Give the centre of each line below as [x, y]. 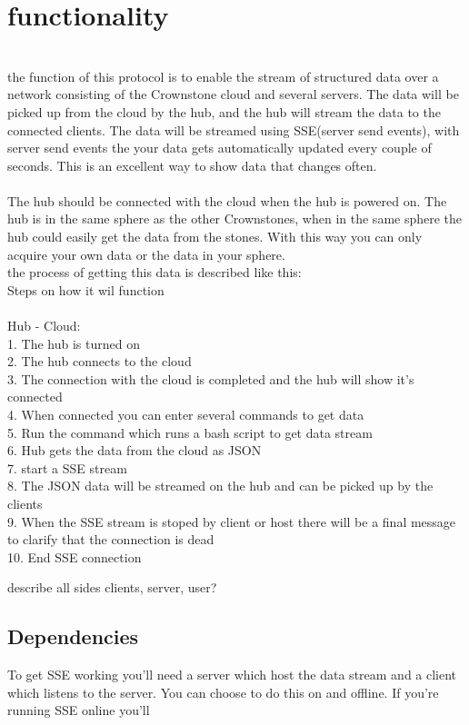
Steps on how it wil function [86, 289]
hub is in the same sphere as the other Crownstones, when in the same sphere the [235, 218]
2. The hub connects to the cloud [100, 361]
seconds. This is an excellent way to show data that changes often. [192, 165]
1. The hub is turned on [74, 343]
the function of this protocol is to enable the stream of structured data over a [223, 76]
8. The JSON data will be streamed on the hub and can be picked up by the [220, 486]
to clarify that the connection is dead [111, 539]
